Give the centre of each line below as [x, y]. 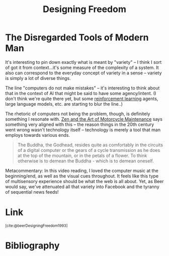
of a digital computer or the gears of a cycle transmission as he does [89, 150]
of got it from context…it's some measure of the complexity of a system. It [82, 67]
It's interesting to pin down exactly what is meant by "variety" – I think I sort [83, 62]
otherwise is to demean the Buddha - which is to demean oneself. [86, 161]
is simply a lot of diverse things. [38, 78]
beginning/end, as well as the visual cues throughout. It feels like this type [82, 176]
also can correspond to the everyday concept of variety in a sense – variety [83, 73]
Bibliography [32, 246]
